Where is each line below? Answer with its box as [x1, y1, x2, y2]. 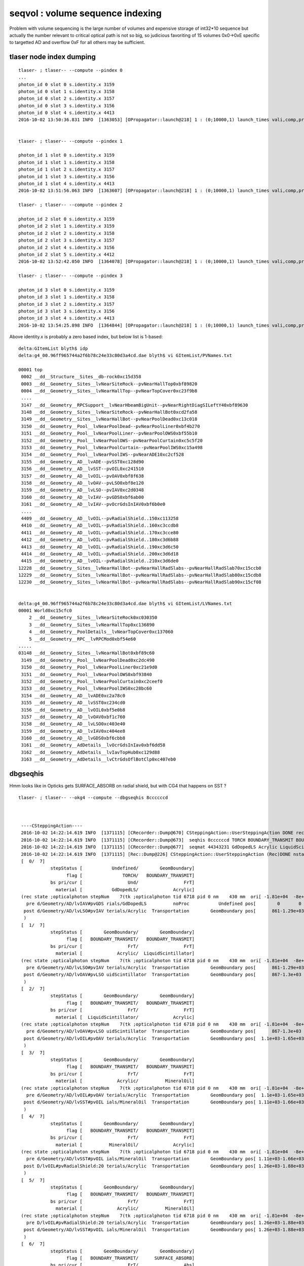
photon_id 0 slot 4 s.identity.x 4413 [18, 110, 115, 116]
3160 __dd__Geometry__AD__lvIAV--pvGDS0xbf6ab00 [21, 494, 144, 500]
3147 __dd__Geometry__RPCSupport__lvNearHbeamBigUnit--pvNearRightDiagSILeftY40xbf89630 [21, 402, 248, 408]
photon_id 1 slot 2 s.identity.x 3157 [18, 167, 115, 172]
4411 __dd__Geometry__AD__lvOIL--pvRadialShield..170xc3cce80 [21, 530, 179, 535]
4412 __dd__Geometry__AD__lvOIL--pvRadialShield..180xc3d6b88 [21, 537, 179, 543]
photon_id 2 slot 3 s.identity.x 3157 [18, 238, 115, 243]
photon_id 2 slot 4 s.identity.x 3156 [18, 245, 115, 250]
